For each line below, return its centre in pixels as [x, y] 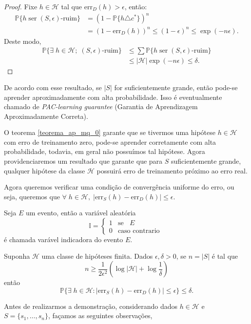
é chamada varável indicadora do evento [64, 239]
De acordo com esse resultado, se [53, 87]
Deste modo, [23, 41]
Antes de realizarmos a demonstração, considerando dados [91, 306]
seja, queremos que [32, 196]
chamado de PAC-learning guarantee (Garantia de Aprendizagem [101, 106]
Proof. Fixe [21, 6]
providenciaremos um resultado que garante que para [83, 161]
